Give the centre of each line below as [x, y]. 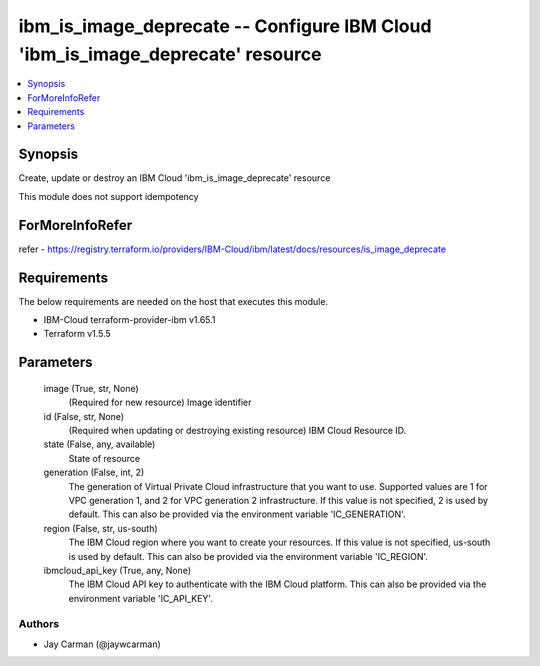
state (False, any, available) [99, 444]
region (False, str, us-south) [101, 528]
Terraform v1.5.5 [77, 334]
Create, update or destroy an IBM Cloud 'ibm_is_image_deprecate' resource [174, 178]
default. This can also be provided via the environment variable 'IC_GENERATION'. [237, 514]
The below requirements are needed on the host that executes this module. [173, 301]
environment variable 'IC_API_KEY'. [141, 598]
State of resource [104, 458]
